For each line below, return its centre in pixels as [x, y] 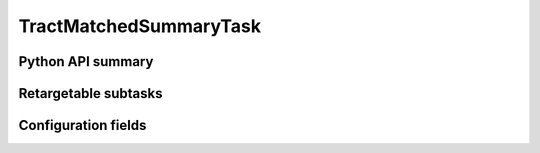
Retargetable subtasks [91, 93]
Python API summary [86, 61]
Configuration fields [82, 125]
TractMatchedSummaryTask [140, 26]
